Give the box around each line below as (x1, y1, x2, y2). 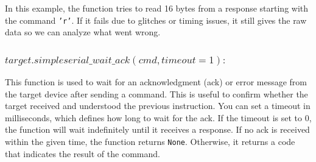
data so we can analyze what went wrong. (5, 26, 161, 38)
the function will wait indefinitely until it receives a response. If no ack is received (5, 123, 310, 136)
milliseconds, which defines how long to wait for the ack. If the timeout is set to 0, (5, 111, 312, 124)
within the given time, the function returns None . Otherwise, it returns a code (5, 135, 295, 148)
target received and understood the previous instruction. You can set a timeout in (5, 99, 311, 112)
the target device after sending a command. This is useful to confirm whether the (5, 87, 308, 100)
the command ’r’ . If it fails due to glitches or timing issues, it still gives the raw (5, 13, 307, 26)
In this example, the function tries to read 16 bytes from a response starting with (5, 2, 309, 14)
